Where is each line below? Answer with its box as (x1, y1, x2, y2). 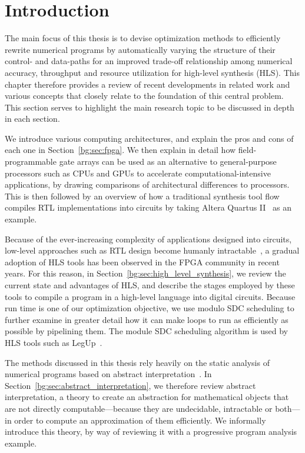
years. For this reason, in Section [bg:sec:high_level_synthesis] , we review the (5, 267, 286, 279)
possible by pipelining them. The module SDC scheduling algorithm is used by (5, 325, 288, 337)
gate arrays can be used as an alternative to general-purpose (59, 155, 277, 168)
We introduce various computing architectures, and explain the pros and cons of (5, 132, 294, 144)
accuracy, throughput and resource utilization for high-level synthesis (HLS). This (5, 66, 300, 78)
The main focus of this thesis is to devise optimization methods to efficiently (5, 32, 281, 44)
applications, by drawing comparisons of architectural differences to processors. (5, 178, 290, 191)
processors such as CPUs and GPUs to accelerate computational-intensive (5, 166, 271, 179)
